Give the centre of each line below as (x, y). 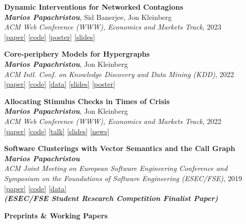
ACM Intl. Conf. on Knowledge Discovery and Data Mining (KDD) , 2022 (119, 74)
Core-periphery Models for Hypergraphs (77, 54)
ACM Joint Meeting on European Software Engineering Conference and (116, 168)
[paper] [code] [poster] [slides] (50, 36)
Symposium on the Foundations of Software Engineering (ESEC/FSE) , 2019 (123, 178)
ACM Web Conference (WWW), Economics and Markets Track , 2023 (113, 27)
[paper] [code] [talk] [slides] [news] (57, 131)
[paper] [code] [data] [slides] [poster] (60, 84)
